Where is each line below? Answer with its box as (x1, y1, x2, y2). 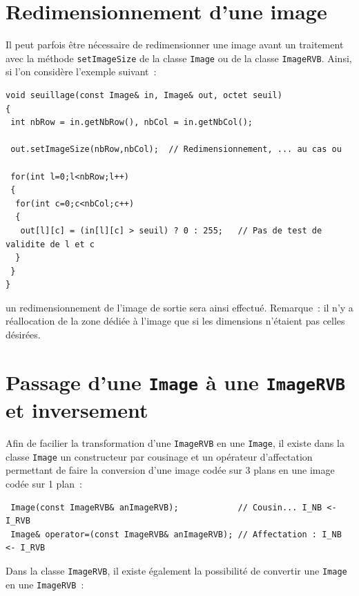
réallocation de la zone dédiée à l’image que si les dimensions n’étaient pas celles (6, 314, 345, 328)
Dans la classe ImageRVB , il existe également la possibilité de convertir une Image (6, 563, 347, 577)
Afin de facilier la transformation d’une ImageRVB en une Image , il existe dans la (6, 436, 345, 450)
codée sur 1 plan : (6, 477, 82, 490)
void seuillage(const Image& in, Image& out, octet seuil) (6, 90, 282, 100)
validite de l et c (6, 239, 95, 249)
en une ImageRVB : (6, 577, 84, 591)
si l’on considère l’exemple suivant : (6, 64, 157, 79)
